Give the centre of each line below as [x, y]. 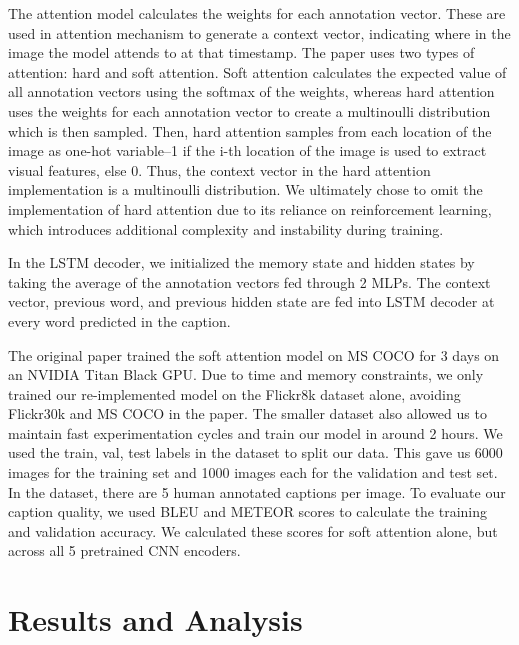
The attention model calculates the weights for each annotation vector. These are [257, 13]
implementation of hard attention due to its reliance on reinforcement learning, [250, 208]
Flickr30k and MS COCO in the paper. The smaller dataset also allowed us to [247, 413]
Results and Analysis [155, 619]
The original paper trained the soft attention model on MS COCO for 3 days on [254, 354]
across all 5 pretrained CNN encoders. [124, 550]
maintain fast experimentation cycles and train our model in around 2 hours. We [255, 432]
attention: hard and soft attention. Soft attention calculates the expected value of [257, 71]
